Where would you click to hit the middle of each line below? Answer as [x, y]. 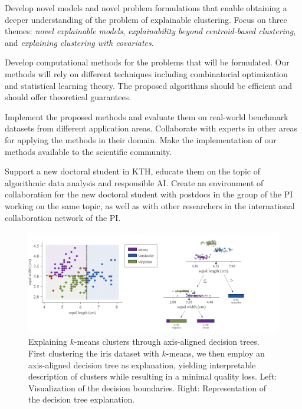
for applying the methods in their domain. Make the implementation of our [141, 139]
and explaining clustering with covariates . [79, 42]
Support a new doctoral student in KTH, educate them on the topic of [133, 171]
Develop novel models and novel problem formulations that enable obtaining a [146, 8]
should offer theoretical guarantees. [68, 97]
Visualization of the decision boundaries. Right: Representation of [147, 387]
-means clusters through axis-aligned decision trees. [167, 342]
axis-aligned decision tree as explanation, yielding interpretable [142, 365]
